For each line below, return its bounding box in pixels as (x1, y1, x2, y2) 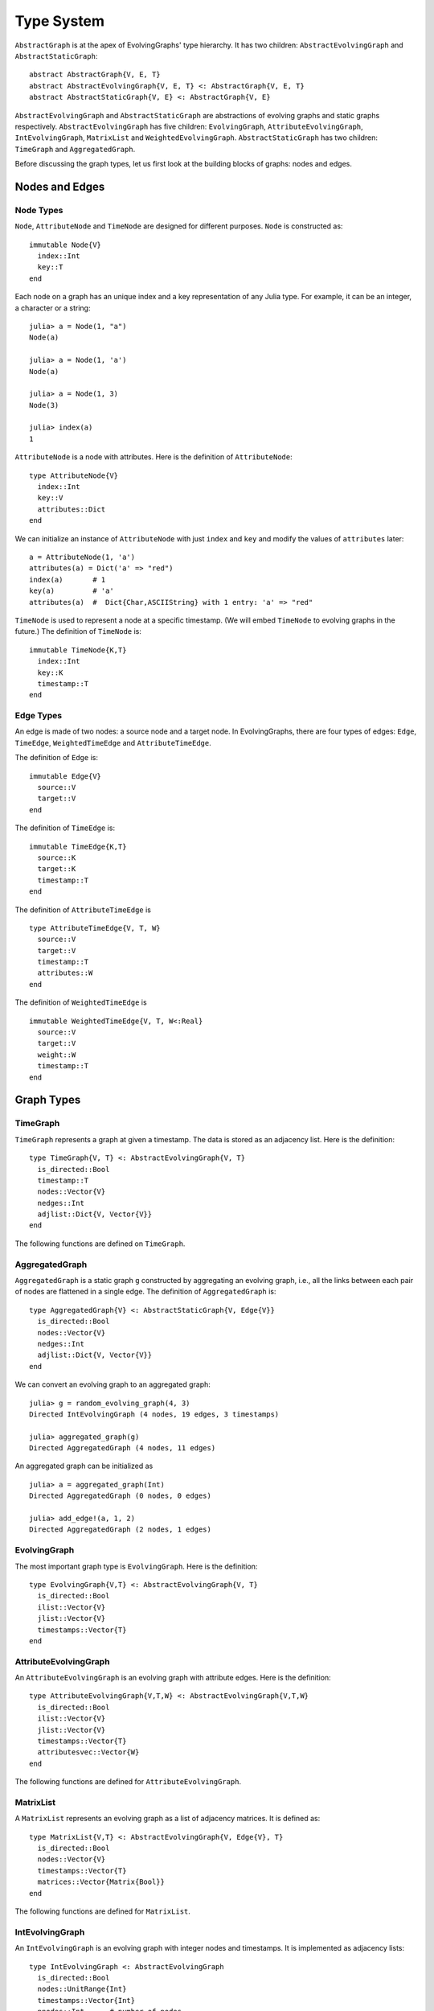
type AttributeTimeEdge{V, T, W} (29, 923, 161, 932)
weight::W (37, 1050, 76, 1059)
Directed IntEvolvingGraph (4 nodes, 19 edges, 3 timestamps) (29, 1409, 280, 1419)
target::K (37, 865, 76, 874)
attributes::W (37, 968, 93, 977)
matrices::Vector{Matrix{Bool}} (37, 1877, 165, 1886)
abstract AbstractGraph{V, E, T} (29, 70, 161, 80)
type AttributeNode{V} (29, 471, 119, 480)
